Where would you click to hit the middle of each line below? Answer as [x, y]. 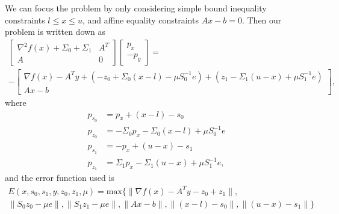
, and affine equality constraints [140, 20]
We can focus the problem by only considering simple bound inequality [136, 8]
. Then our [262, 20]
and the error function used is [60, 178]
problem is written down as [55, 32]
